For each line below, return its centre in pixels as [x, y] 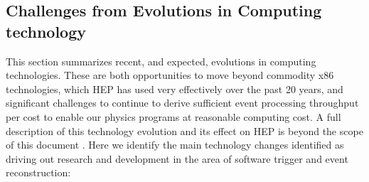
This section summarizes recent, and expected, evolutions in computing [161, 61]
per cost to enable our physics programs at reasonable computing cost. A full [173, 116]
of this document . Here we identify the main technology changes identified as [175, 145]
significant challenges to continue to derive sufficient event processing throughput [182, 103]
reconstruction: [38, 172]
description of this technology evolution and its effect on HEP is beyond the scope [184, 130]
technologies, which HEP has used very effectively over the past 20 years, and [175, 89]
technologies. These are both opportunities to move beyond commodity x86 [170, 75]
